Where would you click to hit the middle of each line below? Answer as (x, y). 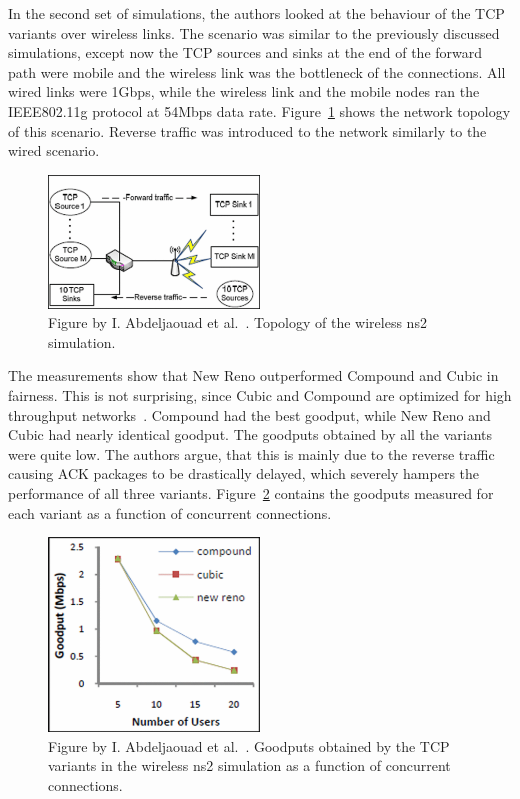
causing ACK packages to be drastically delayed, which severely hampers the (244, 473)
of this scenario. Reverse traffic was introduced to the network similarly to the (247, 130)
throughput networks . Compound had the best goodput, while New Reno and (249, 414)
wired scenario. (54, 150)
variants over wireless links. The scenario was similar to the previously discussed (254, 32)
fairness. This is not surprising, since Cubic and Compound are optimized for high (260, 395)
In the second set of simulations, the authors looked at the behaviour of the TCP (256, 13)
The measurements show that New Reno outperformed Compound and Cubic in (253, 375)
